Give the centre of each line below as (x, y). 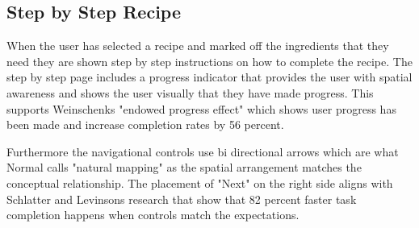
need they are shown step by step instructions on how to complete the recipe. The (209, 61)
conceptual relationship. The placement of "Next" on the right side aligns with (200, 182)
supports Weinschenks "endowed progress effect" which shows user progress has (201, 108)
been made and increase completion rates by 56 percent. (145, 124)
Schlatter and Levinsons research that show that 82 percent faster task (182, 199)
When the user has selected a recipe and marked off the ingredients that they (198, 46)
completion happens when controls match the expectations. (153, 215)
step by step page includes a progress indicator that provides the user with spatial (209, 77)
